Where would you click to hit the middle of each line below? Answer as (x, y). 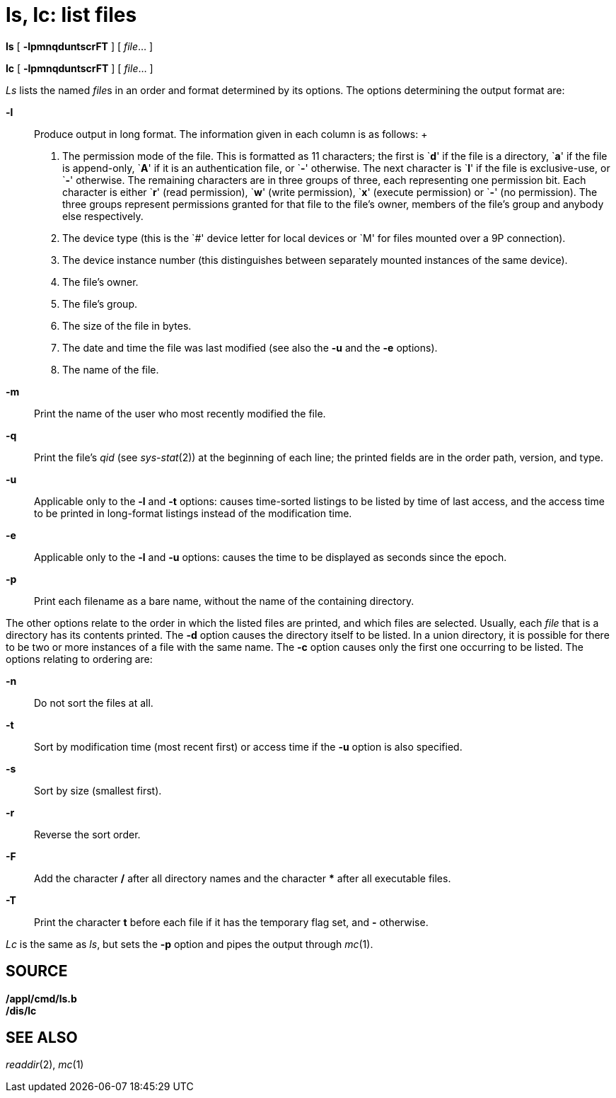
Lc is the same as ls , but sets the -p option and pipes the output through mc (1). (190, 944)
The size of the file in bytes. (127, 325)
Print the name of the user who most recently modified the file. (180, 413)
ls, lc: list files (71, 15)
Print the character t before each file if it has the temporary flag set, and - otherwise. (231, 922)
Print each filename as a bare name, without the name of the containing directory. (224, 601)
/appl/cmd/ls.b (41, 998)
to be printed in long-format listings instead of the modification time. (193, 513)
